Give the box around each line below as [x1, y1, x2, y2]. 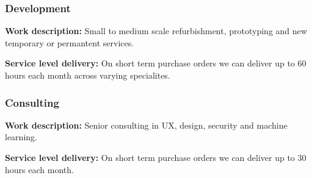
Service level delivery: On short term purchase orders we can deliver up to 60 [5, 57, 307, 69]
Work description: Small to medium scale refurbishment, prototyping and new [5, 24, 307, 37]
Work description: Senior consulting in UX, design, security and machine [5, 118, 288, 131]
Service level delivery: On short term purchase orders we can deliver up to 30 [5, 151, 307, 163]
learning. [5, 130, 37, 143]
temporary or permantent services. [5, 36, 134, 49]
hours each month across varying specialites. [5, 69, 170, 81]
